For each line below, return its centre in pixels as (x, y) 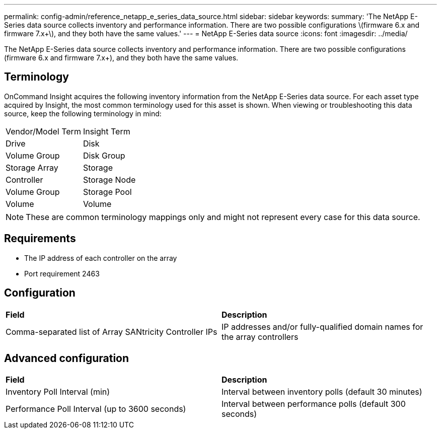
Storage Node (109, 179)
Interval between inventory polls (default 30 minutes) (322, 392)
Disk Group (104, 155)
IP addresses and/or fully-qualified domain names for (322, 327)
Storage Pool (107, 192)
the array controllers (260, 337)
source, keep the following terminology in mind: (83, 113)
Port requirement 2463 (62, 273)
